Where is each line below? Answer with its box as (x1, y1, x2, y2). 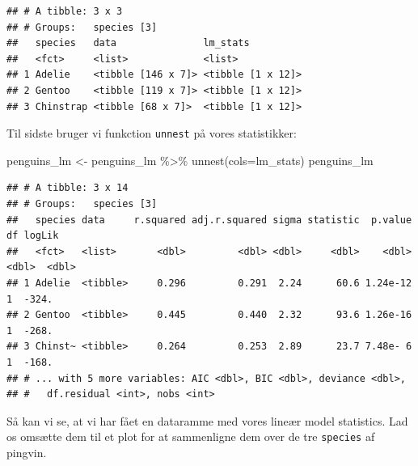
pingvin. (6, 443, 47, 460)
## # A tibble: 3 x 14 (6, 182, 129, 194)
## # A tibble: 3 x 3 (6, 6, 123, 17)
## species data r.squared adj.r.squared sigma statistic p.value (6, 214, 412, 226)
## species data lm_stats (6, 37, 250, 49)
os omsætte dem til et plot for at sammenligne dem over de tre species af (6, 428, 375, 445)
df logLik (6, 230, 59, 242)
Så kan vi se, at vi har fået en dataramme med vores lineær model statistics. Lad (6, 412, 408, 429)
